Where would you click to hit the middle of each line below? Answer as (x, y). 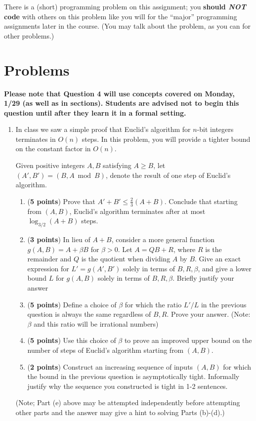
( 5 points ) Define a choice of (72, 304)
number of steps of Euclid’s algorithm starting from (106, 350)
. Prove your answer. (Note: (209, 314)
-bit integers (215, 129)
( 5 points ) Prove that (61, 201)
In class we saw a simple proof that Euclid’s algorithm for (103, 129)
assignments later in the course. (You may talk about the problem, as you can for (128, 26)
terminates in (36, 139)
